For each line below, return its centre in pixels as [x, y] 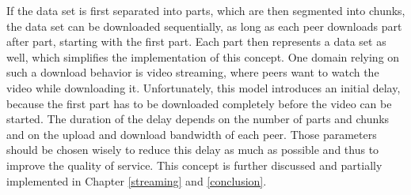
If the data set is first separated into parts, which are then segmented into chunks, [206, 10]
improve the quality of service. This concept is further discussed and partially [194, 165]
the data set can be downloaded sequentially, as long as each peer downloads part [204, 26]
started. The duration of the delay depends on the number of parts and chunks [198, 119]
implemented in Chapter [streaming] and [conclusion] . [137, 180]
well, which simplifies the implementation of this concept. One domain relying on [203, 56]
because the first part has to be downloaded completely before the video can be [199, 103]
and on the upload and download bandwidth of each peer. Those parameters [192, 134]
